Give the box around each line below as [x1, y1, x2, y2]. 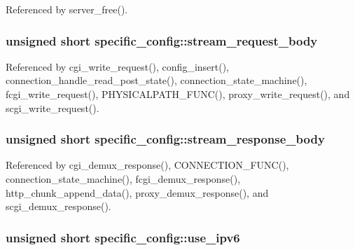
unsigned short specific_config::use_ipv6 [6, 228, 240, 246]
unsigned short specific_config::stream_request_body [6, 32, 318, 49]
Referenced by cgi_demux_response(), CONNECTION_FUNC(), [6, 158, 289, 172]
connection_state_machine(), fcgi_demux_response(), [6, 172, 241, 186]
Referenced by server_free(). [6, 2, 128, 16]
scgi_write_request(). [6, 100, 99, 115]
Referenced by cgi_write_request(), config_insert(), [6, 59, 230, 74]
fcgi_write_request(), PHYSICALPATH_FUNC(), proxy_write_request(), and [6, 87, 350, 101]
